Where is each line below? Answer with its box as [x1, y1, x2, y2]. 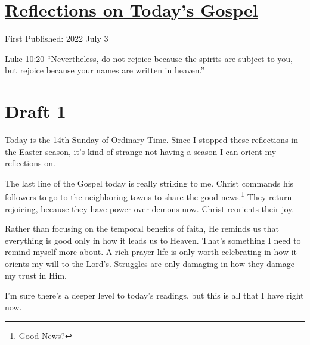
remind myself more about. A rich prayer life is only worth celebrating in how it [5, 245, 297, 258]
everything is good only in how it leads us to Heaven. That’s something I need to [5, 234, 301, 246]
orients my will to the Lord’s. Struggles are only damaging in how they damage [5, 257, 294, 270]
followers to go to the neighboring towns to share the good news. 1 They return [5, 189, 292, 203]
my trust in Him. [5, 269, 67, 281]
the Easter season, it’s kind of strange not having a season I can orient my [5, 145, 277, 157]
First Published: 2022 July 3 [5, 32, 108, 45]
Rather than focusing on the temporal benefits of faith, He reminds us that [5, 222, 279, 235]
